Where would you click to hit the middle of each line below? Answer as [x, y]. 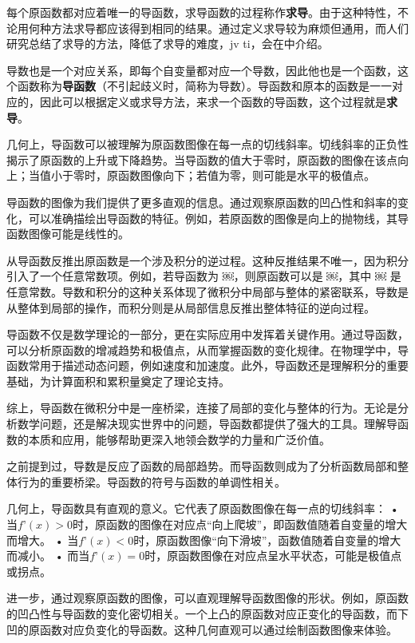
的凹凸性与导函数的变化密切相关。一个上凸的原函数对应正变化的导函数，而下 [207, 613]
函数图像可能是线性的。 [68, 234]
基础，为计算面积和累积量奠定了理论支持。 [118, 381]
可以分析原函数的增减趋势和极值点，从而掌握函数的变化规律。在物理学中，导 [207, 349]
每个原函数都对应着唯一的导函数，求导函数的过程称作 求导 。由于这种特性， [202, 12]
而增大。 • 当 [43, 540]
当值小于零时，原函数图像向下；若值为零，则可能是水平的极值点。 [202, 175]
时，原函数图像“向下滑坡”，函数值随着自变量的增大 [267, 540]
